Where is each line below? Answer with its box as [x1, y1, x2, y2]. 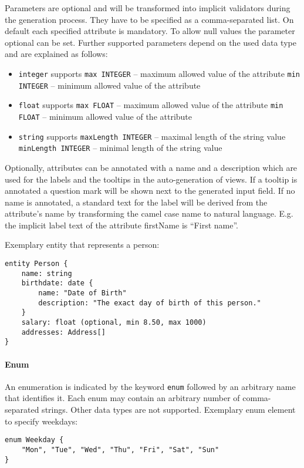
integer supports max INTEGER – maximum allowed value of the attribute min [18, 67, 300, 79]
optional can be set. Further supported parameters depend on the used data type [5, 36, 296, 48]
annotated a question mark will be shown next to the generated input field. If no [5, 184, 295, 197]
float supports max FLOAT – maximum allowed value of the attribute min [18, 99, 283, 111]
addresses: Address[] [21, 328, 106, 336]
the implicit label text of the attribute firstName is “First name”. [5, 218, 238, 231]
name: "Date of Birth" [38, 289, 127, 298]
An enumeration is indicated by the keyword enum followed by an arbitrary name [5, 380, 296, 392]
